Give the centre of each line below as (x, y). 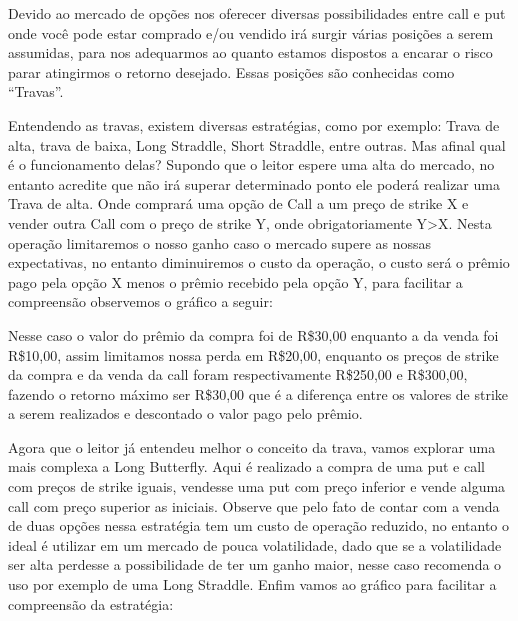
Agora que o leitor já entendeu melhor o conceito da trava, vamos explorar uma (252, 446)
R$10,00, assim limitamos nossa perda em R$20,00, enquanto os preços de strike (253, 354)
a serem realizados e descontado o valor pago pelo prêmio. (185, 413)
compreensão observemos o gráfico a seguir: (140, 301)
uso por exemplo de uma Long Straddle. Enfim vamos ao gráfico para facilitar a (252, 584)
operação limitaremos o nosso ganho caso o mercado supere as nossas (220, 242)
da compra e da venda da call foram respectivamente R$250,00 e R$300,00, (238, 374)
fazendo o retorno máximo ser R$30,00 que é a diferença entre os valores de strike (258, 393)
